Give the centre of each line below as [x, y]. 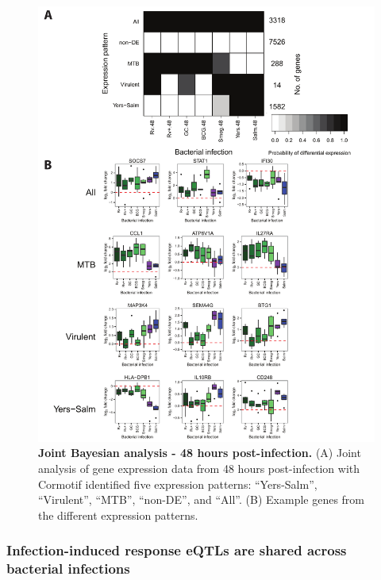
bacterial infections [68, 568]
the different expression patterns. [118, 515]
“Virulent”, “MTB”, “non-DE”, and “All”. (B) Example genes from [202, 499]
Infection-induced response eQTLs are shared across [177, 550]
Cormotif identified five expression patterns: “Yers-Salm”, [178, 484]
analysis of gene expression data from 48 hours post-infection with [199, 469]
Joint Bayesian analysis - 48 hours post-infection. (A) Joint [200, 453]
